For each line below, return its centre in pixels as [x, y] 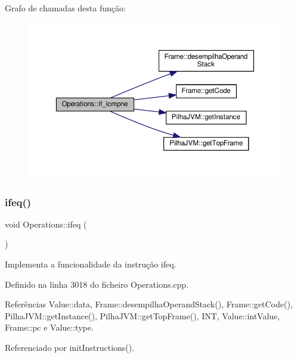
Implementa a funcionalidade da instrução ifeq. [91, 264]
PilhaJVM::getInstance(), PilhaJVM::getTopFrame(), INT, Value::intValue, [143, 315]
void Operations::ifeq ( [46, 224]
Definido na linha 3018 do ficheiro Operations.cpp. [97, 284]
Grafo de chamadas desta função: [65, 8]
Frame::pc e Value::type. [49, 327]
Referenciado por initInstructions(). [70, 347]
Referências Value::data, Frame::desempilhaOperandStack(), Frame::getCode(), [149, 304]
